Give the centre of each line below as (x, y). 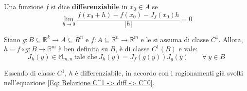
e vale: (188, 49)
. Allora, (231, 39)
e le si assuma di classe (175, 39)
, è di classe (132, 49)
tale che (86, 57)
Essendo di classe (29, 73)
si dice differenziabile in (89, 6)
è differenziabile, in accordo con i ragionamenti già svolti (159, 73)
